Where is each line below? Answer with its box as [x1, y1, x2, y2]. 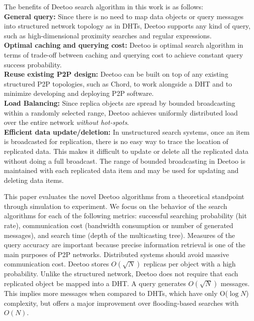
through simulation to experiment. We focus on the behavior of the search [4, 201, 227, 211]
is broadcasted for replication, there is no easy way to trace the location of [4, 136, 228, 146]
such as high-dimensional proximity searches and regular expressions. [4, 30, 212, 40]
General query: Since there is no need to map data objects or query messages [4, 11, 244, 21]
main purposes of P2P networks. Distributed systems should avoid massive [4, 249, 229, 259]
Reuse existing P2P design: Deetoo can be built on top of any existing [4, 69, 228, 79]
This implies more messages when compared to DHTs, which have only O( [4, 288, 228, 298]
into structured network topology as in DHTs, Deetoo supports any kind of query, [4, 21, 251, 31]
